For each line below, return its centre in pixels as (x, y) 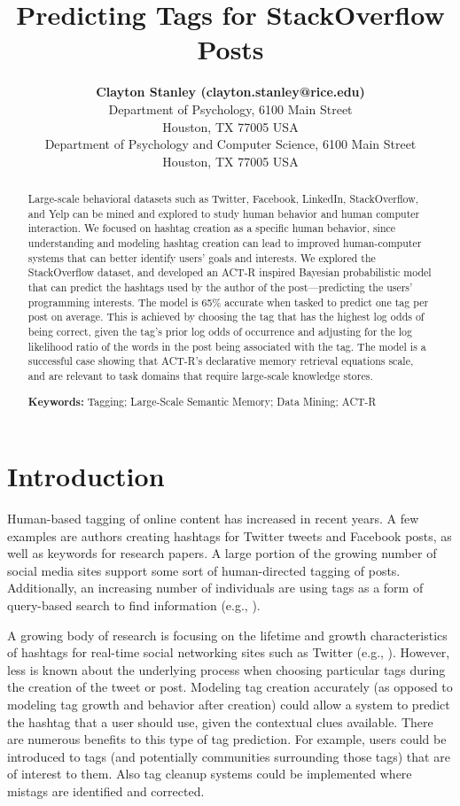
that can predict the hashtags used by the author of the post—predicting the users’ (220, 287)
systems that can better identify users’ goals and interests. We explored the (202, 257)
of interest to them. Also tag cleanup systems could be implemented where (210, 774)
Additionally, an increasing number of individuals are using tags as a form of (215, 588)
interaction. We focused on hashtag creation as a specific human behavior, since (212, 228)
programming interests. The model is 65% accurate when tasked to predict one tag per (228, 302)
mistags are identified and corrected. (106, 791)
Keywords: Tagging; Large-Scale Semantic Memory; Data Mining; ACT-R (202, 401)
